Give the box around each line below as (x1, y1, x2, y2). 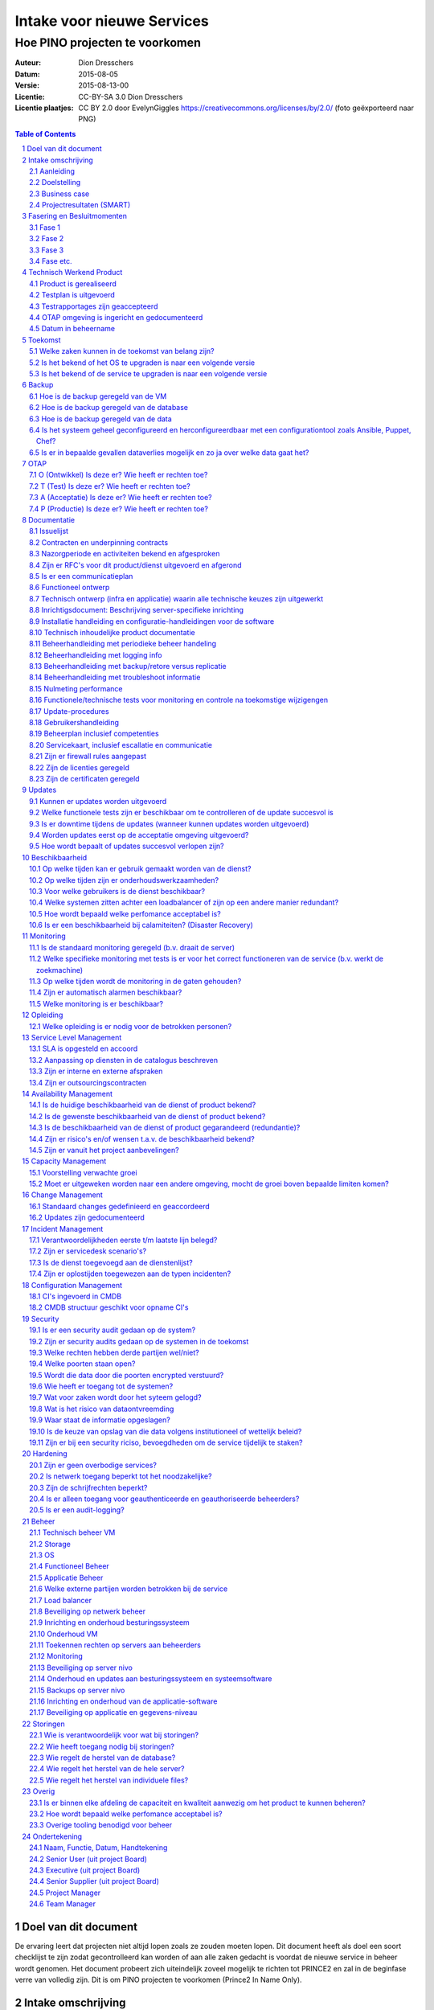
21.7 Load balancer (29, 1595, 92, 1605)
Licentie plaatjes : (14, 103, 74, 113)
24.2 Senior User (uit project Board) (29, 1854, 148, 1864)
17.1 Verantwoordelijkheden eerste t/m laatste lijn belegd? (29, 1235, 218, 1245)
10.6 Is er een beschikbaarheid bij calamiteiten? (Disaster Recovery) (29, 921, 253, 930)
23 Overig (22, 1786, 55, 1796)
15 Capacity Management (22, 1156, 107, 1166)
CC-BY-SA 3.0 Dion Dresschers (78, 92, 183, 101)
